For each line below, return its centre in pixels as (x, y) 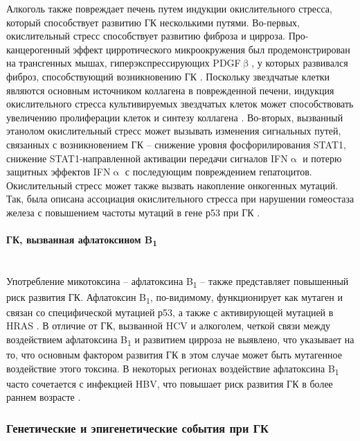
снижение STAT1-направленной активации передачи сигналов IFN (147, 158)
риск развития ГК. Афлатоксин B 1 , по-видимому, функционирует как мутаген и (174, 297)
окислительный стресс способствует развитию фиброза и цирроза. (146, 36)
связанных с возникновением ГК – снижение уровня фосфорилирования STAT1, (176, 144)
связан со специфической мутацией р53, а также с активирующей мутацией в (170, 312)
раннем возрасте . (44, 397)
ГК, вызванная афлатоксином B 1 (82, 240)
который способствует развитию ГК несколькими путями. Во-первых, (153, 22)
